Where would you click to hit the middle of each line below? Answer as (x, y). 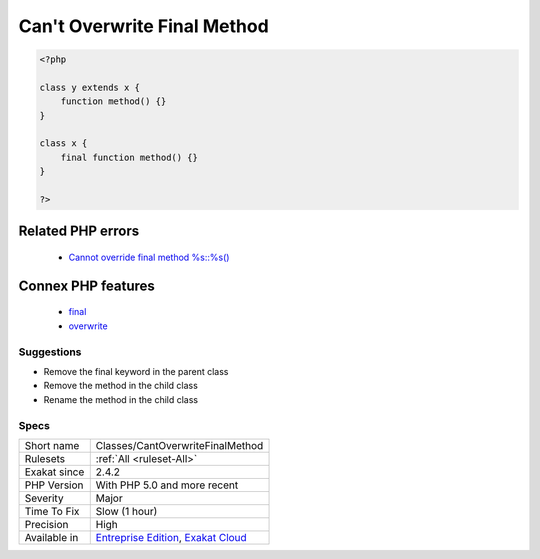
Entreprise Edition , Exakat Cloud (171, 537)
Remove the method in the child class (121, 386)
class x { (63, 143)
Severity (44, 498)
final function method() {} (129, 157)
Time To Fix (52, 511)
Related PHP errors (79, 231)
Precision (46, 524)
